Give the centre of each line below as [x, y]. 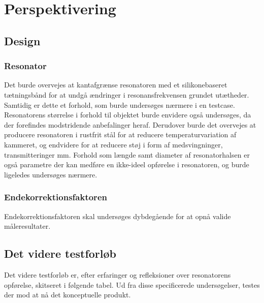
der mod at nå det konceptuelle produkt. [68, 295]
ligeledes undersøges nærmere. [51, 174]
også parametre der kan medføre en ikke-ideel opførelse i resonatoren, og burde [127, 164]
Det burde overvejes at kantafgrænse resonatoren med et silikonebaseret [116, 85]
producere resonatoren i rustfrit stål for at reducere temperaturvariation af [120, 134]
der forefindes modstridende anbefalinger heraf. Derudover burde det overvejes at [130, 124]
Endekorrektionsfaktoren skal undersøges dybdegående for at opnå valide [118, 216]
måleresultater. [27, 226]
